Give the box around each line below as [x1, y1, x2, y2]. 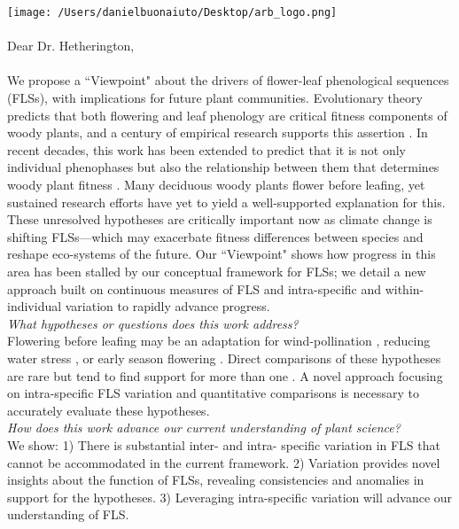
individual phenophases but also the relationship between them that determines [7, 158, 440, 176]
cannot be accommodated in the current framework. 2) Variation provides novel [7, 453, 440, 471]
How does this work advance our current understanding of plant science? [7, 418, 401, 437]
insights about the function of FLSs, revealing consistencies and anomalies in [7, 471, 424, 489]
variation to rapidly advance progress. [65, 297, 270, 315]
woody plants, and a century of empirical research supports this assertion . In [7, 123, 428, 142]
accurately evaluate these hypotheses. [7, 401, 210, 419]
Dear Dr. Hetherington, [7, 36, 135, 55]
